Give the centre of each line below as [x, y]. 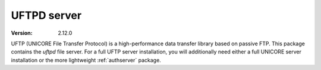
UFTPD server [46, 15]
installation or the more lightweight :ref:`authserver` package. [86, 60]
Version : [22, 33]
